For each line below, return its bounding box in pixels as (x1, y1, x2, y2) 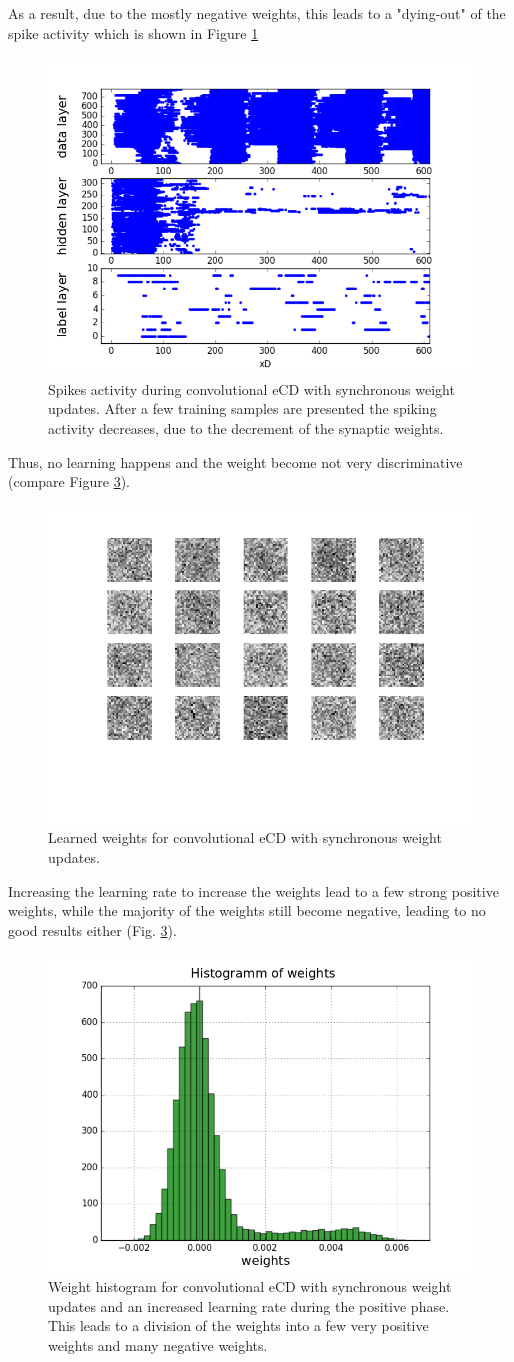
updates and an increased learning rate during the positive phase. (48, 1295, 450, 1316)
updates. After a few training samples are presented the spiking (48, 398, 437, 419)
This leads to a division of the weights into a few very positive (48, 1315, 429, 1336)
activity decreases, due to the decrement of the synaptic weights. (48, 417, 444, 438)
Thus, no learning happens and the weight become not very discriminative (8, 451, 463, 472)
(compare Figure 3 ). (8, 471, 131, 492)
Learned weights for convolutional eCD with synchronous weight (48, 827, 442, 848)
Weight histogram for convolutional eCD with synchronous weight (48, 1275, 452, 1296)
